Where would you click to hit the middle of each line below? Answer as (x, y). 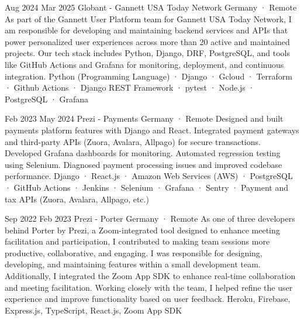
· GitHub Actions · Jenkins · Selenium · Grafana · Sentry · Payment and (147, 187)
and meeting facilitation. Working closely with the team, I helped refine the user (149, 287)
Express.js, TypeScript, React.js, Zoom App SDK (94, 310)
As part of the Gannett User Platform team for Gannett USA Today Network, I (148, 18)
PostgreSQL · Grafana (46, 99)
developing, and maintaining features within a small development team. (133, 264)
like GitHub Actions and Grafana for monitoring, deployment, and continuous (144, 64)
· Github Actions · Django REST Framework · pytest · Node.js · (130, 87)
